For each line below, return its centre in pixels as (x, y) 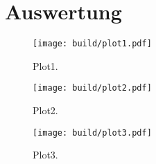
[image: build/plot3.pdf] (92, 133)
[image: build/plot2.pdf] (92, 88)
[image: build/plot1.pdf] (92, 44)
